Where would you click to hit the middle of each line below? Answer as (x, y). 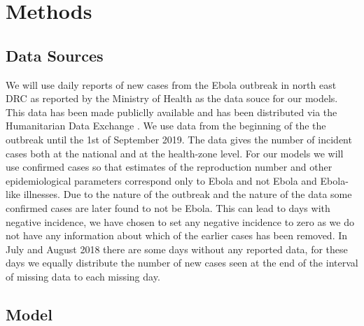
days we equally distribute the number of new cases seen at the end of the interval (182, 263)
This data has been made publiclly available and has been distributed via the (171, 112)
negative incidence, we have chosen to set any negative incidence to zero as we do (180, 221)
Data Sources (55, 55)
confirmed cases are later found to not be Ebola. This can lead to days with (168, 207)
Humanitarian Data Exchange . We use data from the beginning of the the (166, 126)
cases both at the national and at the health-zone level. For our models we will (175, 153)
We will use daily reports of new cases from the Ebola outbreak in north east (171, 84)
